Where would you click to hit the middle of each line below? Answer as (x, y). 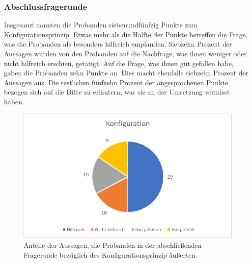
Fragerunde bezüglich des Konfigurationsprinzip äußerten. (111, 254)
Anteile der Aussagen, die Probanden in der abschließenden (113, 245)
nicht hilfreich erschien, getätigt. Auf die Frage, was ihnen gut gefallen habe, (119, 63)
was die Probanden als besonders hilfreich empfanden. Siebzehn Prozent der (118, 44)
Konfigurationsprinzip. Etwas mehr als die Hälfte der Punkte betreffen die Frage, (126, 34)
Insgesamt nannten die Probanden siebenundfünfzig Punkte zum (101, 25)
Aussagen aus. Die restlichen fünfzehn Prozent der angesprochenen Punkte (116, 82)
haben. (14, 101)
